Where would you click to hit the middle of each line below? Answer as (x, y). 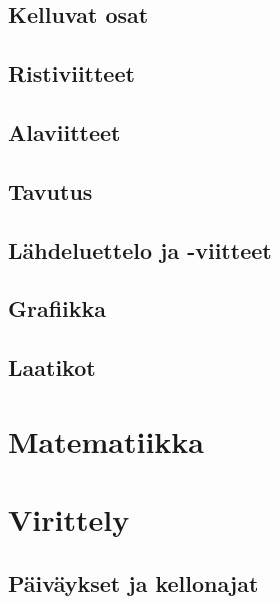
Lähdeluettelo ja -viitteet (140, 249)
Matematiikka (106, 440)
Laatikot (52, 367)
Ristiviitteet (71, 73)
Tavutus (50, 190)
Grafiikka (57, 308)
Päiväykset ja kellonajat (133, 582)
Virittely (69, 519)
